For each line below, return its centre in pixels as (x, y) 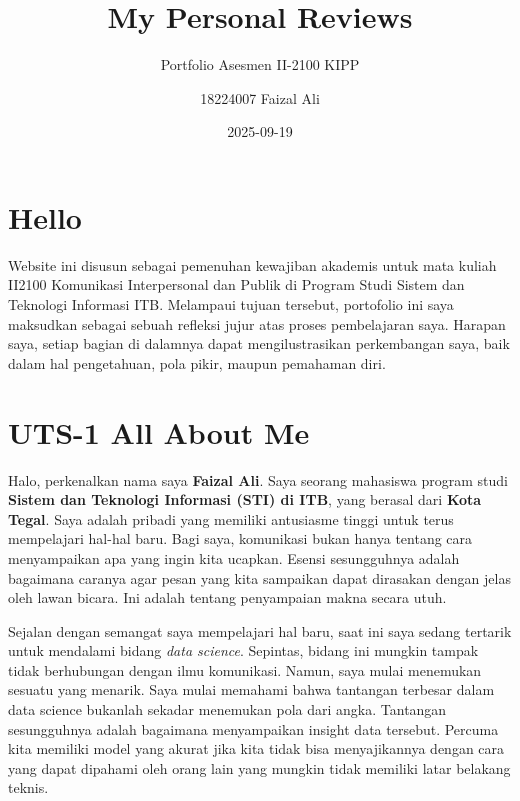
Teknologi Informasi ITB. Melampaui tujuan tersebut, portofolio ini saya (231, 304)
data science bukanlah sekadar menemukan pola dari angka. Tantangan (227, 709)
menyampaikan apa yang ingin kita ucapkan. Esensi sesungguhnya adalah (234, 557)
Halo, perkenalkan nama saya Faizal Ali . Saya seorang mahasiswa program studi (258, 479)
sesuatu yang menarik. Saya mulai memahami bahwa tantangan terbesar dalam (251, 689)
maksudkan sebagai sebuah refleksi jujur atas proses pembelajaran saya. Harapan (257, 323)
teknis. (28, 787)
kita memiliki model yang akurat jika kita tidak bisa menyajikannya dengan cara (256, 748)
